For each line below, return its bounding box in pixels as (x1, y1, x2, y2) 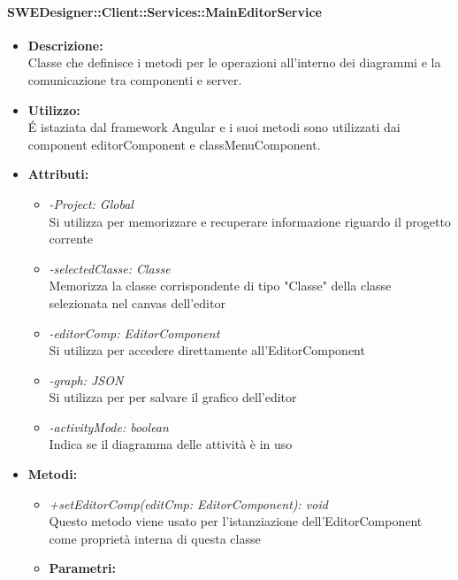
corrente (49, 229, 94, 248)
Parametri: (49, 559, 117, 577)
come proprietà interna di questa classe (49, 529, 261, 547)
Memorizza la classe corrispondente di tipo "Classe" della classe (49, 276, 392, 295)
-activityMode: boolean (49, 417, 169, 436)
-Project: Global (49, 194, 134, 213)
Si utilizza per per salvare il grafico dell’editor (49, 388, 297, 406)
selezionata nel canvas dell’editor (49, 293, 225, 312)
